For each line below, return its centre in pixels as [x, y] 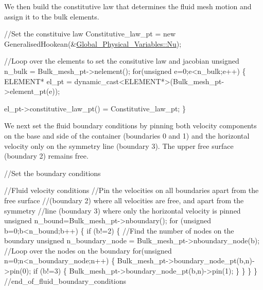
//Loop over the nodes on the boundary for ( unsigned [88, 250]
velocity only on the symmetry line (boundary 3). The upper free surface [119, 146]
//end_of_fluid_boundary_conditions [65, 281]
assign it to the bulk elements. [52, 16]
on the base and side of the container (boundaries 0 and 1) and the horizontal [127, 135]
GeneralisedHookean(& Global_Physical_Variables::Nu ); [93, 43]
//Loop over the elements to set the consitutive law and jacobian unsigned [122, 61]
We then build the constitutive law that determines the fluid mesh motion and [128, 6]
